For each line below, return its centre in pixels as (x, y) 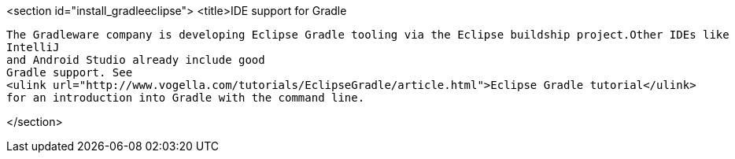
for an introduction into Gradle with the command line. (186, 98)
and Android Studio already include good (136, 60)
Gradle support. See (70, 72)
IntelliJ (33, 47)
